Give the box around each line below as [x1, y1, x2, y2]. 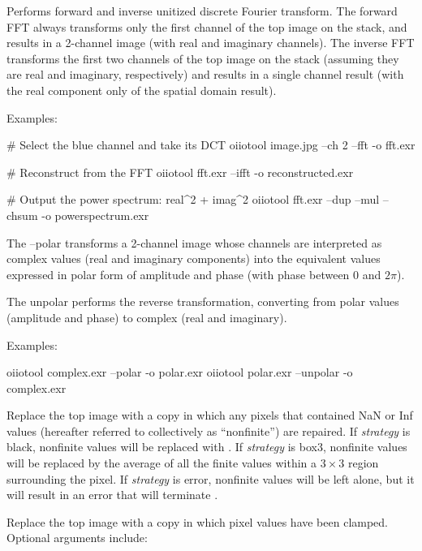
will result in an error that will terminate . [6, 486, 218, 503]
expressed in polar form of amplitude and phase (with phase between [6, 265, 350, 282]
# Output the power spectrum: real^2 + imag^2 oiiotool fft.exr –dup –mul [6, 191, 380, 208]
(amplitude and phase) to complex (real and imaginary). [6, 308, 287, 325]
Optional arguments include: [6, 529, 148, 546]
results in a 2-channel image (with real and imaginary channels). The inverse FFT [6, 34, 415, 51]
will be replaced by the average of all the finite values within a [6, 454, 317, 471]
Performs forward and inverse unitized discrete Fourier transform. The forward [6, 2, 398, 19]
